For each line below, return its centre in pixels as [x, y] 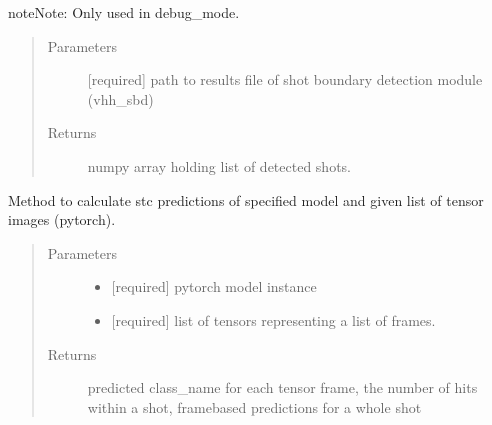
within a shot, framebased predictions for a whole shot [254, 406]
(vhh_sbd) [120, 98]
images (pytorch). [62, 219]
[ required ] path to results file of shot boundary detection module [285, 79]
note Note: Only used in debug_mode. [124, 12]
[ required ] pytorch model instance [214, 286]
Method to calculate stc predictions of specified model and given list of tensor [246, 199]
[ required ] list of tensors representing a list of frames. [273, 319]
